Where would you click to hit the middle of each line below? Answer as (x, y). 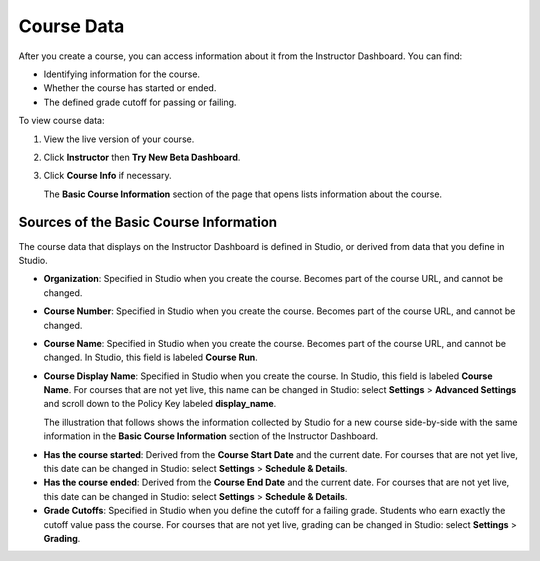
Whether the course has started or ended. (130, 88)
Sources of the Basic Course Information (148, 222)
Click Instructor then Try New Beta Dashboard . (142, 157)
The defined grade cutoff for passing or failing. (140, 102)
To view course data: (61, 121)
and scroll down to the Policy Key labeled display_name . (160, 404)
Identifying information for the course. (121, 74)
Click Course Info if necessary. (107, 176)
